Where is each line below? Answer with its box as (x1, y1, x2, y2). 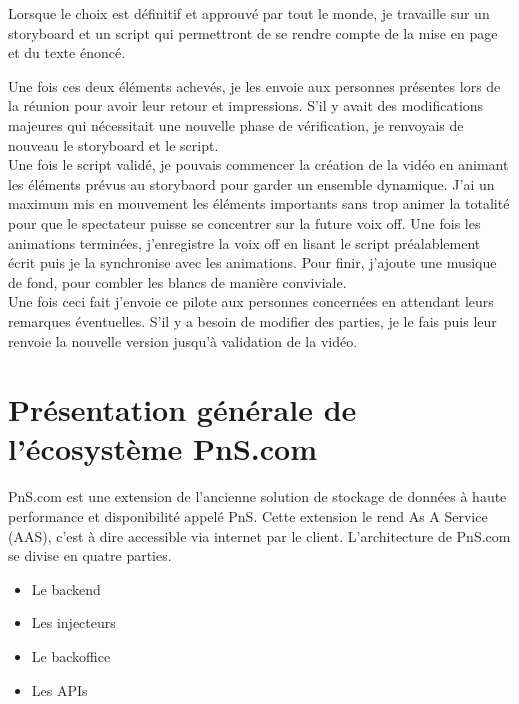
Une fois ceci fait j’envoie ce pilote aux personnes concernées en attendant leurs (8, 291, 494, 312)
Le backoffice (31, 645, 111, 666)
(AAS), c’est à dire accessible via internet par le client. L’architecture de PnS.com (8, 525, 511, 546)
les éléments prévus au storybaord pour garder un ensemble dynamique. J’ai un (8, 173, 495, 194)
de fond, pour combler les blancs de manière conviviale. (8, 271, 347, 292)
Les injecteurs (31, 612, 116, 633)
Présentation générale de (8, 389, 357, 430)
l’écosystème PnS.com (8, 428, 317, 469)
